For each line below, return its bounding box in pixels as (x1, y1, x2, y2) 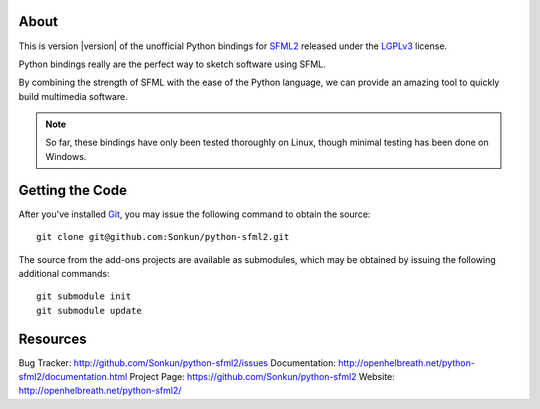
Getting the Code (18, 181, 127, 199)
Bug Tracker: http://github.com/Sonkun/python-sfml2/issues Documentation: (18, 356, 337, 369)
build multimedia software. (18, 90, 129, 102)
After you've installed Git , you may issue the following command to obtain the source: (18, 208, 371, 220)
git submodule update (36, 305, 142, 316)
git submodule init (36, 291, 132, 302)
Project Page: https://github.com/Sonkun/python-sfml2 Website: (129, 371, 395, 383)
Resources (18, 330, 87, 347)
